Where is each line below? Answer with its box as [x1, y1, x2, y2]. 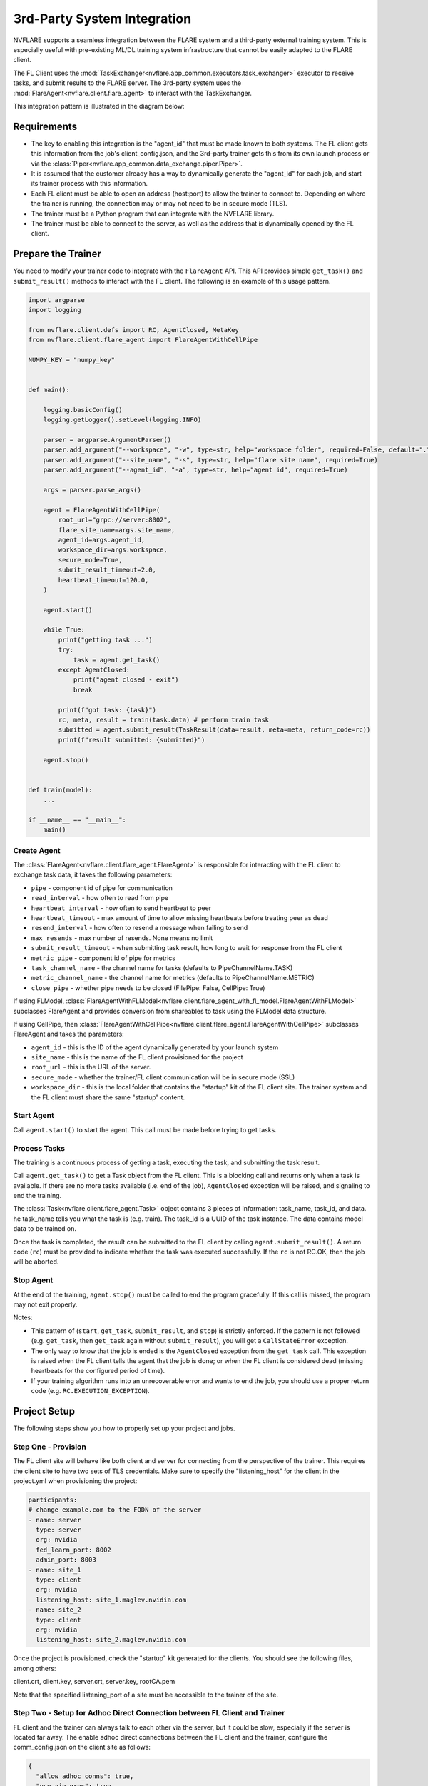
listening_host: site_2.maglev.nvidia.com [36, 1636, 187, 1644]
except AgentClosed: [58, 666, 131, 674]
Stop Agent [13, 1275, 53, 1285]
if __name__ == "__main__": [28, 815, 126, 824]
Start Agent [13, 1111, 55, 1121]
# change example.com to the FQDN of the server [28, 1506, 202, 1514]
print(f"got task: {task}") [58, 706, 157, 714]
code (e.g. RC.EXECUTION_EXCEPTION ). [31, 1387, 150, 1395]
